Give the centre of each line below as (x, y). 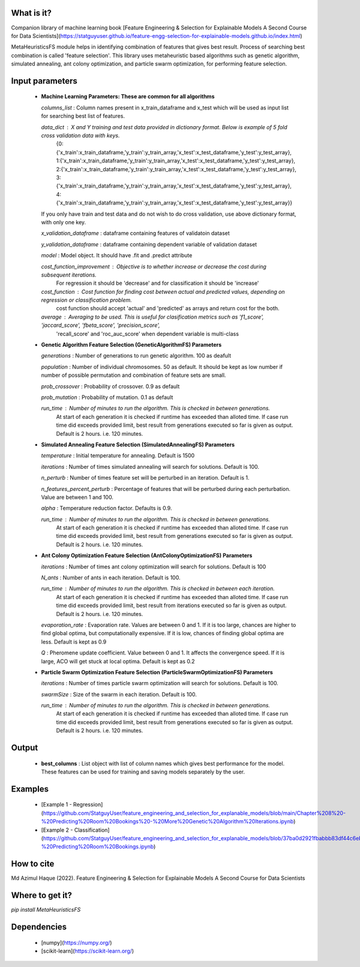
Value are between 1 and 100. (77, 497)
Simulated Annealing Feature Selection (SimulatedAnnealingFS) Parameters (138, 444)
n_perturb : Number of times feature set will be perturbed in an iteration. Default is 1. (145, 478)
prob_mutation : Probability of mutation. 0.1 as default (107, 397)
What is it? (31, 13)
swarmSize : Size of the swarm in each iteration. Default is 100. (119, 694)
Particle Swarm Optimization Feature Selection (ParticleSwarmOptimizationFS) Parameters (157, 672)
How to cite (33, 864)
